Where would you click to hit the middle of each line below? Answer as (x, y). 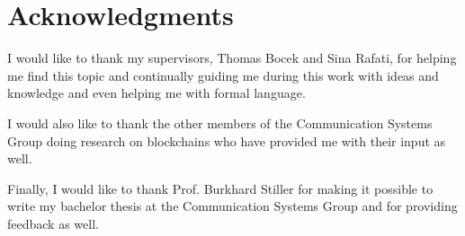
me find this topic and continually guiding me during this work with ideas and (223, 75)
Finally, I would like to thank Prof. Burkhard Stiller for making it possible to (220, 188)
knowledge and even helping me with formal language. (156, 93)
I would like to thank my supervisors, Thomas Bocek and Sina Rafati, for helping (232, 58)
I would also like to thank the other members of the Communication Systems (220, 122)
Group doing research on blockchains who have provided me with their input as (227, 140)
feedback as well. (53, 223)
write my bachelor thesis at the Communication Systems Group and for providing (232, 206)
